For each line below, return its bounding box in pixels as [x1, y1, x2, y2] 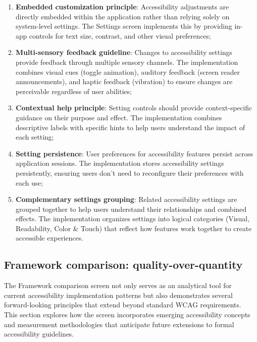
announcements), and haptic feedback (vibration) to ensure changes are [15, 76, 233, 87]
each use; [15, 177, 43, 188]
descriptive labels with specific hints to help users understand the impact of [15, 122, 245, 132]
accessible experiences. [15, 233, 84, 243]
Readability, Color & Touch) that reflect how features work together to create [15, 223, 252, 233]
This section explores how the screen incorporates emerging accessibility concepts [4, 309, 251, 320]
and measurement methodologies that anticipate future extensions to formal [4, 319, 234, 329]
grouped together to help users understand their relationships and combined [15, 203, 247, 214]
